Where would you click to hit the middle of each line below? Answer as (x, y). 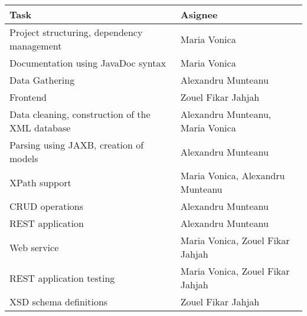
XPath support (40, 182)
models (24, 158)
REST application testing (62, 278)
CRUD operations (47, 206)
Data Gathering (42, 80)
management (36, 46)
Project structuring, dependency (76, 32)
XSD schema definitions (59, 302)
